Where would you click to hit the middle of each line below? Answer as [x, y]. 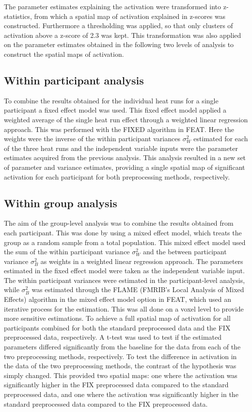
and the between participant [185, 252]
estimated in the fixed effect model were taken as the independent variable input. [124, 271]
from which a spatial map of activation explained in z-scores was [130, 16]
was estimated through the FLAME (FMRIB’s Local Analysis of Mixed [138, 289]
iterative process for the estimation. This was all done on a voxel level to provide [124, 308]
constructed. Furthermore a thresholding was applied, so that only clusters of [118, 25]
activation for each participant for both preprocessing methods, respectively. [117, 176]
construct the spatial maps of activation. [64, 54]
